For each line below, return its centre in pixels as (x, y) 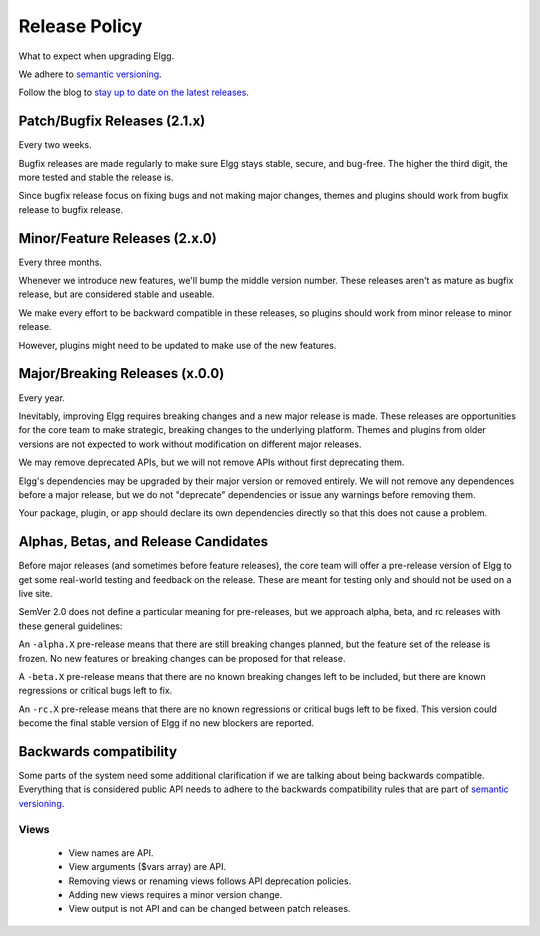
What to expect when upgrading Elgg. (96, 56)
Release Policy (80, 26)
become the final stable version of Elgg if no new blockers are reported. (166, 723)
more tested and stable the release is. (96, 177)
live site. (35, 593)
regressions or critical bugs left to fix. (95, 691)
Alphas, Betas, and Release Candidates (143, 541)
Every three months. (60, 262)
